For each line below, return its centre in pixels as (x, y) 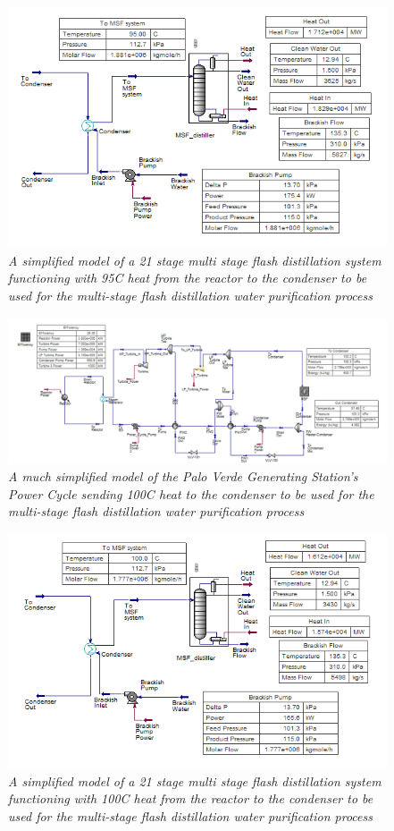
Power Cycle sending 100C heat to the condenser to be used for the (191, 493)
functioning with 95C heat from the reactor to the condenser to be (188, 278)
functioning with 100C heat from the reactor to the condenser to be (191, 798)
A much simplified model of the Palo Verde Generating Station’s (183, 476)
